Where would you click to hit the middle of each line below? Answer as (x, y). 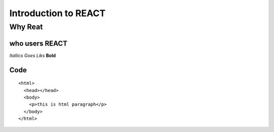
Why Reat (26, 27)
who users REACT (39, 43)
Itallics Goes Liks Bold (32, 55)
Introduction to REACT (58, 13)
